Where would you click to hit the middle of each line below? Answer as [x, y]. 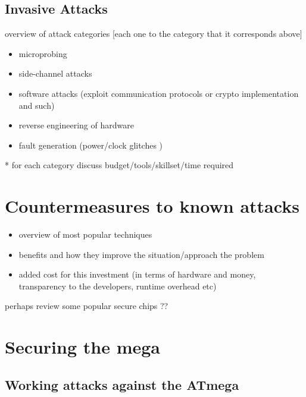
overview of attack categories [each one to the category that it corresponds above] [154, 34]
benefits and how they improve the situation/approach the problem [141, 254]
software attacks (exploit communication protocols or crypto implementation [159, 93]
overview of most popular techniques [85, 234]
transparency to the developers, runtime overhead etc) [118, 286]
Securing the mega [82, 347]
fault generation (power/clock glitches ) [91, 145]
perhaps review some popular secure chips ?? [87, 306]
